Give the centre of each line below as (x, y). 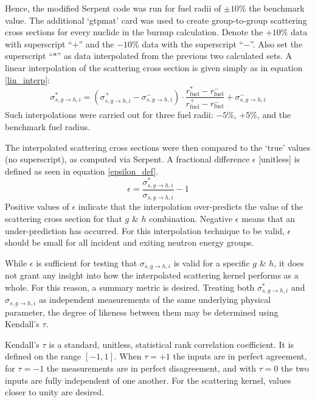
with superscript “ (39, 43)
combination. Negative (191, 218)
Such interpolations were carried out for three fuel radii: (109, 115)
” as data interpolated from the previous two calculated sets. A (174, 56)
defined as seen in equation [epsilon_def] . (82, 171)
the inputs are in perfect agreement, (240, 356)
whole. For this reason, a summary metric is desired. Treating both (130, 287)
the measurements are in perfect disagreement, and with (151, 368)
